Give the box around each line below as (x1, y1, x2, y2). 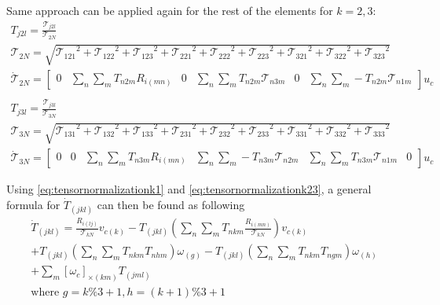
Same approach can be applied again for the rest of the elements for (6, 2, 333, 18)
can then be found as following (97, 196, 245, 212)
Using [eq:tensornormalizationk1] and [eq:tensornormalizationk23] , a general (6, 181, 372, 197)
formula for (6, 196, 60, 212)
